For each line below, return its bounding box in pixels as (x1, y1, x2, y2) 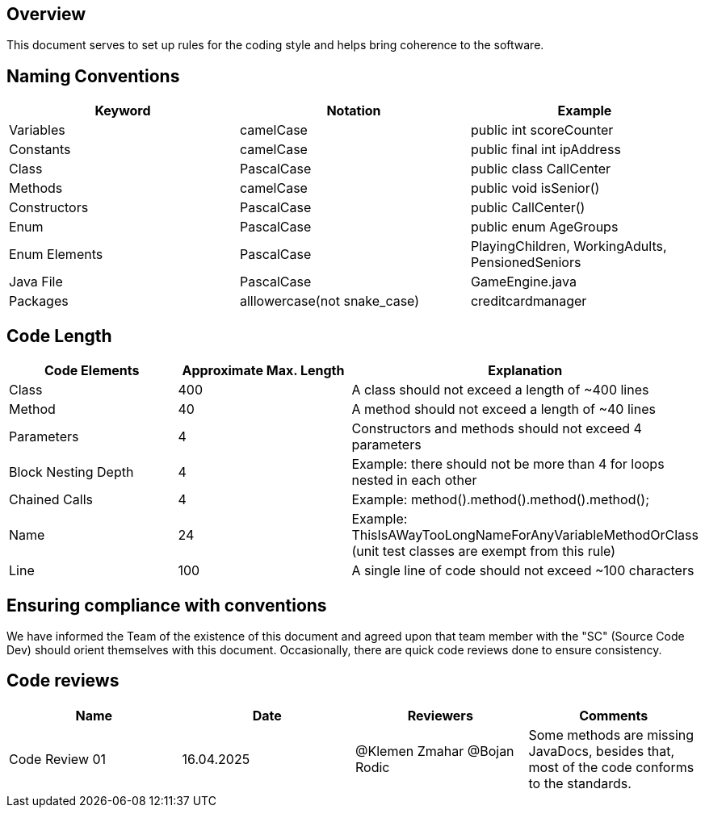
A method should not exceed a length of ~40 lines (351, 401, 656, 418)
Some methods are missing (528, 726, 695, 743)
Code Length (6, 325, 112, 346)
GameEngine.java (470, 273, 577, 290)
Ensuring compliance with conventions (6, 595, 327, 616)
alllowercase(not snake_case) (239, 293, 420, 310)
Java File (9, 273, 63, 290)
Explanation (488, 362, 563, 379)
